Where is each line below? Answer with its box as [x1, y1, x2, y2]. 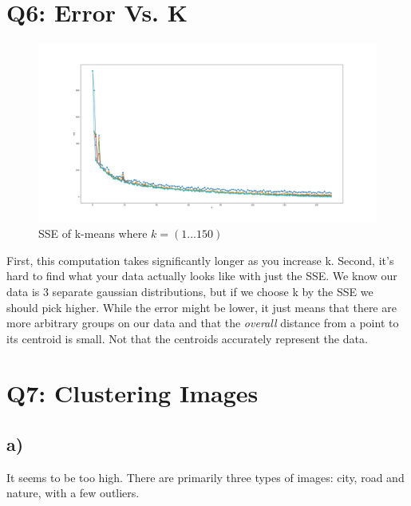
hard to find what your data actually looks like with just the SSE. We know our [6, 267, 397, 284]
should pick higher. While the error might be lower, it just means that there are [6, 298, 397, 315]
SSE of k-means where [38, 225, 148, 242]
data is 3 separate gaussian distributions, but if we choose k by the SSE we [6, 283, 373, 299]
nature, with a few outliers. [6, 484, 140, 501]
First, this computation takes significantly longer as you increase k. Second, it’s [6, 251, 394, 268]
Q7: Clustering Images [6, 377, 259, 409]
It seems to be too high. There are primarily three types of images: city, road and [6, 468, 405, 485]
